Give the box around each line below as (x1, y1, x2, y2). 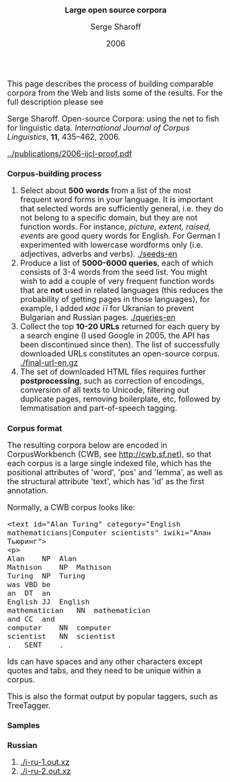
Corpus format (7, 423, 63, 433)
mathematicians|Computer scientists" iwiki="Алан (7, 528, 211, 537)
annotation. (7, 485, 49, 495)
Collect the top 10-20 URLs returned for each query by (20, 322, 220, 332)
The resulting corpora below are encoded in (7, 440, 167, 450)
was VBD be (7, 580, 51, 589)
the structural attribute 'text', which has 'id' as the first (7, 476, 205, 486)
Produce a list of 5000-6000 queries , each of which (20, 258, 213, 268)
